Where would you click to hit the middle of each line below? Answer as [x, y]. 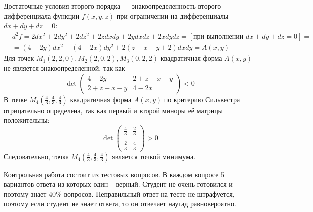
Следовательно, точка [36, 156]
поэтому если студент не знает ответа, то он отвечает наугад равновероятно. [120, 204]
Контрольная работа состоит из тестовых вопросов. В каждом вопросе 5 [114, 174]
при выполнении [218, 37]
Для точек [19, 58]
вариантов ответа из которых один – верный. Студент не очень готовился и [118, 184]
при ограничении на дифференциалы [172, 16]
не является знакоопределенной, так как [65, 68]
